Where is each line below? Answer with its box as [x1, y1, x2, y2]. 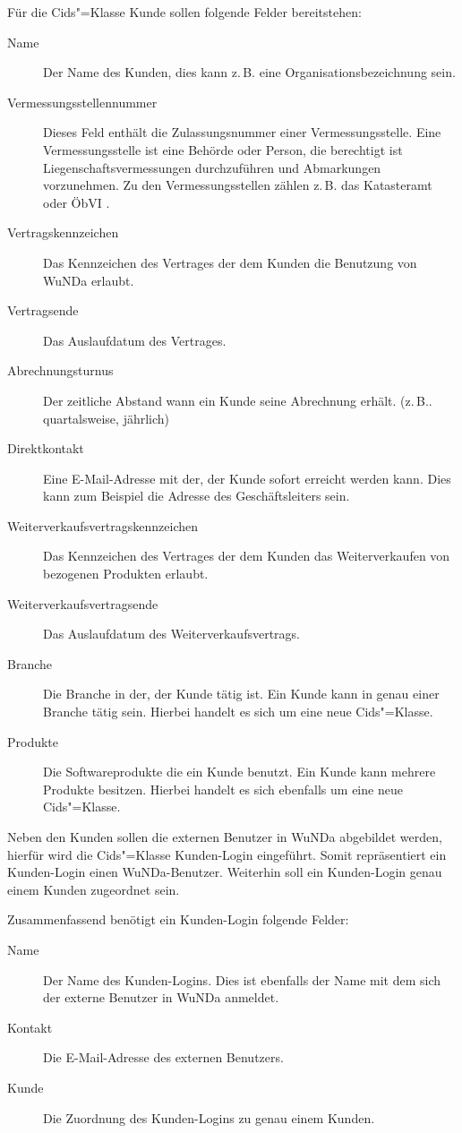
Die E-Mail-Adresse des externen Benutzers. [43, 1048, 284, 1067]
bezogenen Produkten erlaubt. [43, 564, 209, 583]
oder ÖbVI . [43, 193, 110, 211]
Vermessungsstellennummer [7, 92, 158, 111]
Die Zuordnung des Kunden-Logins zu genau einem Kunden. [43, 1108, 375, 1127]
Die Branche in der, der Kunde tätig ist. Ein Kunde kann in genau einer [43, 684, 440, 703]
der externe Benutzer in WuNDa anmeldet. [43, 988, 279, 1007]
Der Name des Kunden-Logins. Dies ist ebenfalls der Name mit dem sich [43, 970, 441, 989]
